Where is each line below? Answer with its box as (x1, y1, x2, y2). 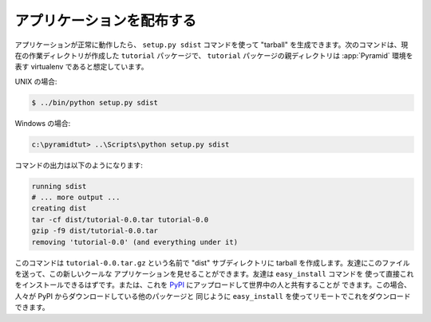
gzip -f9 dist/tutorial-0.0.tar (31, 226, 159, 235)
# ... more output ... (31, 193, 121, 202)
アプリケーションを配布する (14, 12, 197, 29)
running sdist (31, 182, 87, 190)
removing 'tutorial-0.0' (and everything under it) (31, 238, 239, 246)
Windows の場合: (14, 118, 71, 128)
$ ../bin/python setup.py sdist (31, 98, 159, 107)
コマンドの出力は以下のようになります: (14, 160, 144, 170)
